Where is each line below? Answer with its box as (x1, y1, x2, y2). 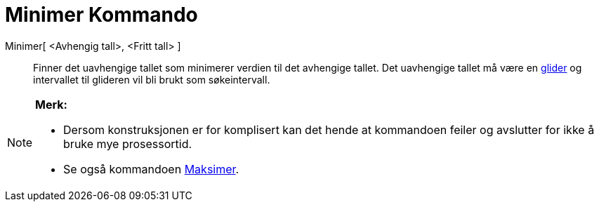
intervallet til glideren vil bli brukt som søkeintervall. (33, 73, 270, 86)
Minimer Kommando (5, 3, 198, 27)
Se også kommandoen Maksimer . (63, 161, 239, 176)
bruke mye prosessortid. (63, 136, 192, 151)
